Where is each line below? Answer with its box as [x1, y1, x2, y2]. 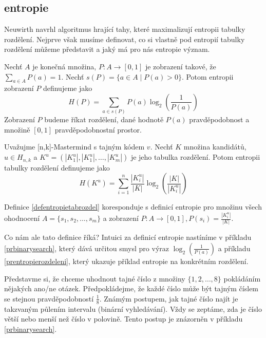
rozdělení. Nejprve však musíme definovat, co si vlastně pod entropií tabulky [4, 33, 245, 44]
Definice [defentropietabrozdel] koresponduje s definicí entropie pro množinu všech [4, 201, 262, 212]
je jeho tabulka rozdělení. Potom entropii [130, 152, 260, 162]
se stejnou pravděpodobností [4, 293, 94, 304]
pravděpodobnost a [189, 114, 250, 125]
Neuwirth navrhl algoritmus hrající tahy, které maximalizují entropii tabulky [4, 24, 245, 34]
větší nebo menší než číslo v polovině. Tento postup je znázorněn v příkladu [4, 313, 243, 324]
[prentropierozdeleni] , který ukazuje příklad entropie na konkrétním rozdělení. [4, 255, 249, 266]
